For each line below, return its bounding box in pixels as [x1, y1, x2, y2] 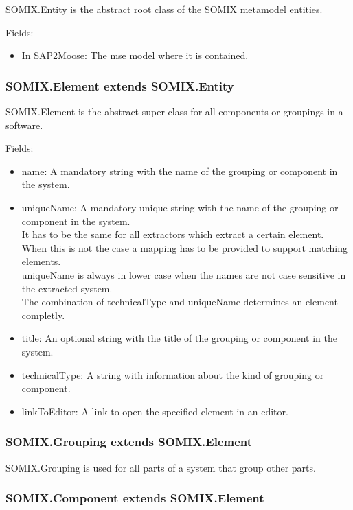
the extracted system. [21, 281, 113, 295]
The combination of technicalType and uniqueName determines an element [21, 294, 338, 309]
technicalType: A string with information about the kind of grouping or [21, 367, 324, 382]
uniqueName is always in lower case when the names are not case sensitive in [21, 267, 346, 281]
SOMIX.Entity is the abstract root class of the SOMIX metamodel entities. [5, 2, 323, 16]
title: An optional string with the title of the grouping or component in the [21, 331, 337, 345]
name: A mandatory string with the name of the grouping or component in [21, 163, 338, 178]
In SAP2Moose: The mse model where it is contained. [21, 48, 249, 62]
